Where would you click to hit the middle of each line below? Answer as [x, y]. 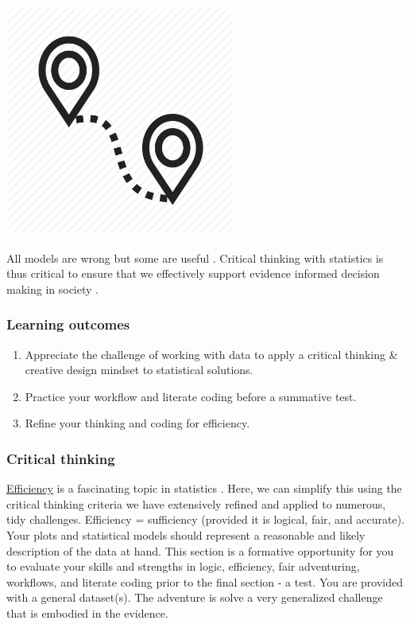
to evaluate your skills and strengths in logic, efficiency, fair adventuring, [183, 566]
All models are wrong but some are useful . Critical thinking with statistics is [195, 257]
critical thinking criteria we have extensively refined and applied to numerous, [196, 503]
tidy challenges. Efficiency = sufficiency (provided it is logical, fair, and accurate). [206, 519]
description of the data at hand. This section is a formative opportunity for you [200, 550]
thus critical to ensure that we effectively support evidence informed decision [193, 273]
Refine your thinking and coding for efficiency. [137, 423]
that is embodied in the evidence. [87, 612]
